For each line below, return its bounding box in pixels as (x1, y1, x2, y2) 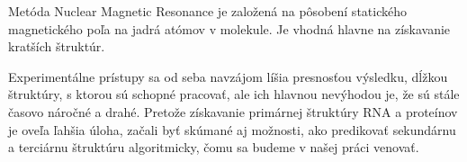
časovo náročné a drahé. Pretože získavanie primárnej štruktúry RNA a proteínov (8, 102, 458, 121)
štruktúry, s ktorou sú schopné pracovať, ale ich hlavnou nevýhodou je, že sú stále (8, 85, 460, 103)
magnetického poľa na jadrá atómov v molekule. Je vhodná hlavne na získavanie (8, 19, 451, 38)
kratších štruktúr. (8, 37, 105, 56)
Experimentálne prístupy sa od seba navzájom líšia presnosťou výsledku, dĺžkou (8, 67, 448, 85)
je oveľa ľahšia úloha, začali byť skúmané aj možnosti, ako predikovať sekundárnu (8, 120, 456, 139)
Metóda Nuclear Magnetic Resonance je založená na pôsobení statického (8, 2, 407, 20)
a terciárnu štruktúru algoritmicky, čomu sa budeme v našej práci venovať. (8, 138, 419, 157)
